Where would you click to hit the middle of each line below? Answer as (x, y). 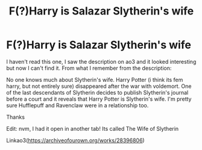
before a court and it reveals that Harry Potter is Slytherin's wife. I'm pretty (99, 99)
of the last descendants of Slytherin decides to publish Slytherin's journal (97, 92)
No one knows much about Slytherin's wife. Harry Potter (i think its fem (95, 80)
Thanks (16, 117)
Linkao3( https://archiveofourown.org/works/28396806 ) (75, 140)
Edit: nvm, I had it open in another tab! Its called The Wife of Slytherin (93, 128)
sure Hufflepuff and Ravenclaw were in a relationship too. (77, 105)
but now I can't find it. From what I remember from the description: (89, 68)
